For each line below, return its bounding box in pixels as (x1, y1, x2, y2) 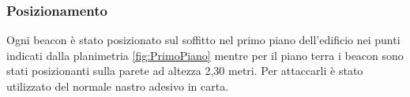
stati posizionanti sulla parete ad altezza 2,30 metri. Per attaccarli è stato (6, 62, 363, 79)
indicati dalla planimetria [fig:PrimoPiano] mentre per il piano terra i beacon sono (6, 47, 404, 63)
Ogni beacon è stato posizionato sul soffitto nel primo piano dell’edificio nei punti (6, 32, 401, 48)
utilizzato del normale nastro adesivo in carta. (6, 78, 229, 94)
